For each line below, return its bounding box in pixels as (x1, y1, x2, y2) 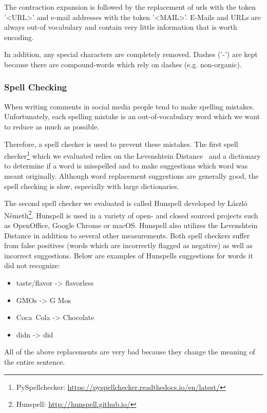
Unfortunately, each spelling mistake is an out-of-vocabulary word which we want (4, 111, 260, 122)
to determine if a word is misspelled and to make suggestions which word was (4, 160, 248, 171)
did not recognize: (4, 260, 60, 271)
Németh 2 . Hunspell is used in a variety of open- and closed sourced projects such (4, 208, 258, 220)
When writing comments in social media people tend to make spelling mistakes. (4, 101, 255, 111)
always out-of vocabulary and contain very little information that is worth (4, 22, 237, 32)
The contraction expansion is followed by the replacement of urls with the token (4, 2, 256, 12)
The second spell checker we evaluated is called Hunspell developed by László (4, 198, 247, 209)
